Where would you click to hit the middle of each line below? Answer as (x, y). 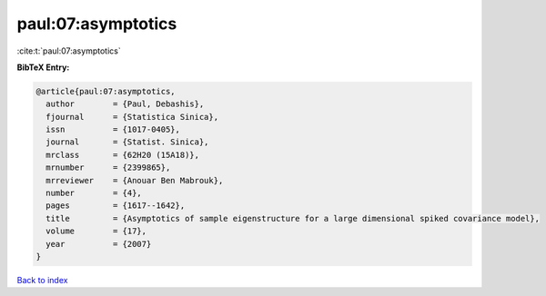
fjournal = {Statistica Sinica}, (132, 117)
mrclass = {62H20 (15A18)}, (123, 155)
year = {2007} (99, 244)
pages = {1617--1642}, (116, 206)
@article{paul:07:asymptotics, (106, 91)
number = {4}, (94, 193)
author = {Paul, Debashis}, (125, 104)
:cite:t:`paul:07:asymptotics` (69, 51)
